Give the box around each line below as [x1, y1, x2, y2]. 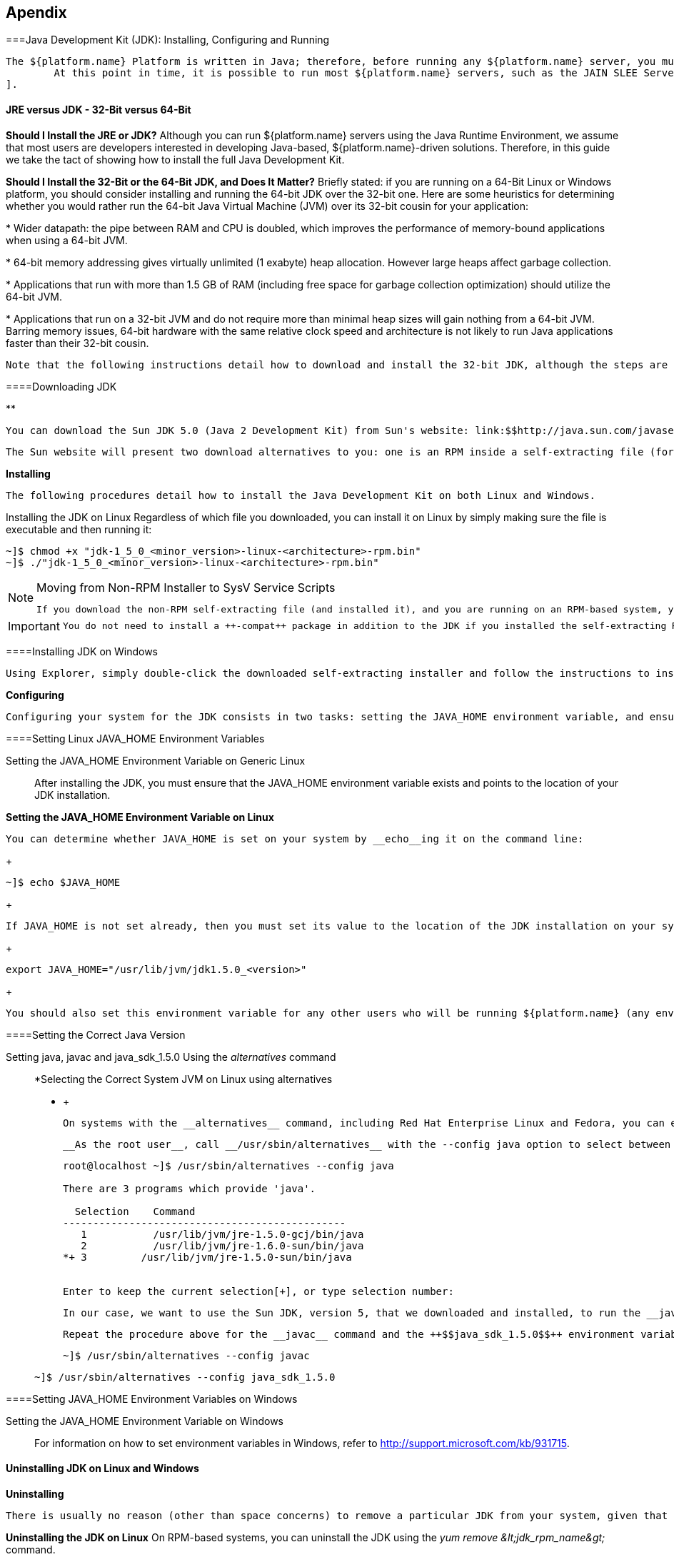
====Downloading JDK [6, 380, 117, 393]
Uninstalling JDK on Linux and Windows [6, 1462, 199, 1475]
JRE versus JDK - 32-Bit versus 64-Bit [6, 104, 191, 116]
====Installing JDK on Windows [6, 645, 159, 657]
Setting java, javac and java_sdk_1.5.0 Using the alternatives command [6, 1050, 336, 1063]
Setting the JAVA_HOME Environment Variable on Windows [6, 1414, 284, 1427]
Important [8, 618, 60, 633]
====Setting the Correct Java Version [6, 1028, 186, 1041]
